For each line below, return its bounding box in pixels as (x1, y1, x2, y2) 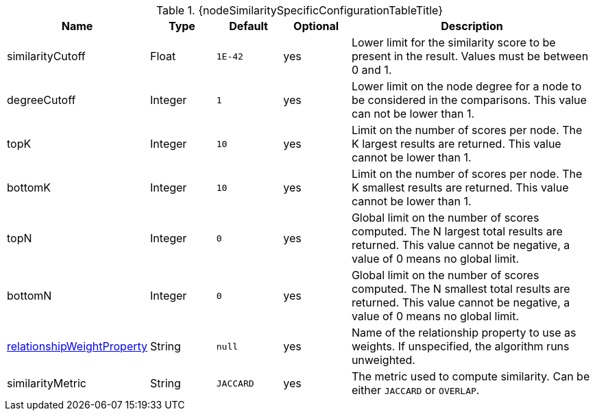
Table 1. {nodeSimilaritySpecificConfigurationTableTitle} (156, 3, 444, 17)
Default (229, 19, 268, 33)
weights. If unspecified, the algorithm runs (351, 339, 570, 353)
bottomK (7, 181, 51, 194)
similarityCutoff (7, 49, 86, 63)
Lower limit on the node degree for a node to (351, 79, 582, 93)
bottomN (7, 289, 52, 302)
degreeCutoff (7, 93, 76, 107)
